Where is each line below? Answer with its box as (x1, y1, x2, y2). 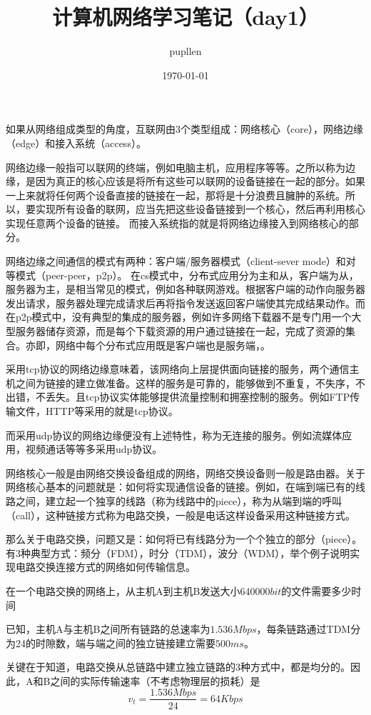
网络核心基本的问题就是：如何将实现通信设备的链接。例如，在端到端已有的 (6, 479, 355, 494)
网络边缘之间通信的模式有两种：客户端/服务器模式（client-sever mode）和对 (6, 254, 356, 269)
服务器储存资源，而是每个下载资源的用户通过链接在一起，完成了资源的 (15, 324, 345, 339)
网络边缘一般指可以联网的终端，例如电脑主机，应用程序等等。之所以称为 (6, 159, 345, 174)
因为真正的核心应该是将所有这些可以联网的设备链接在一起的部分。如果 (35, 174, 365, 189)
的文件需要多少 (281, 583, 352, 598)
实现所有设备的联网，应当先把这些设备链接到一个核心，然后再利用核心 (35, 201, 365, 216)
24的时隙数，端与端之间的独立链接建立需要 (15, 635, 215, 650)
